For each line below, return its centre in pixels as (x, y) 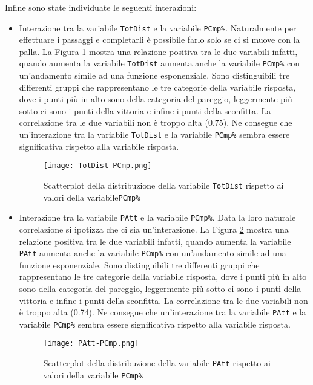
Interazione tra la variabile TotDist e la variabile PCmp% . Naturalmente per (158, 27)
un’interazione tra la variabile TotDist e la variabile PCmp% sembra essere (154, 134)
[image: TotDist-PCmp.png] (97, 166)
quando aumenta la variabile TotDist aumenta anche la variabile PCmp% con (160, 63)
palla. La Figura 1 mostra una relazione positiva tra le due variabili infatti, (158, 51)
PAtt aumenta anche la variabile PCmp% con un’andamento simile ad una (153, 253)
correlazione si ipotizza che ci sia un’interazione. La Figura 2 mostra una (154, 229)
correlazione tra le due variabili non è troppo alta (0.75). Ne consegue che (156, 122)
